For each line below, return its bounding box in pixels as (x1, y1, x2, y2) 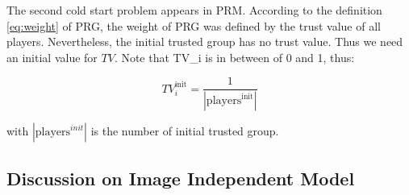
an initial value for (6, 48, 98, 65)
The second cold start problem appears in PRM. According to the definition (6, 2, 382, 18)
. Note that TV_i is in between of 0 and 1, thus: (114, 48, 355, 65)
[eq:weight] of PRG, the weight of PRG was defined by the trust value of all (6, 17, 381, 34)
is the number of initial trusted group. (90, 122, 279, 139)
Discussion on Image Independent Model (6, 165, 355, 190)
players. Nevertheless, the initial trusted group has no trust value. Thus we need (6, 33, 403, 50)
